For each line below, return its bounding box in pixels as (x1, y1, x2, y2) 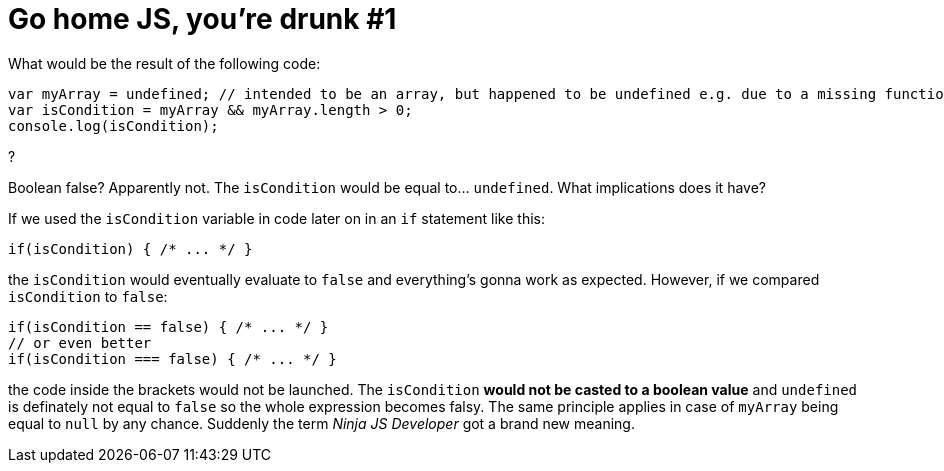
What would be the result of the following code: (8, 54, 321, 72)
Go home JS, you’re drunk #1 (8, 2, 397, 36)
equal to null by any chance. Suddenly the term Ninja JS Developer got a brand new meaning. (8, 414, 635, 432)
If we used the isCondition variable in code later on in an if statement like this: (8, 209, 545, 227)
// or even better (8, 334, 152, 351)
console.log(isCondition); (8, 117, 219, 134)
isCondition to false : (8, 287, 168, 305)
